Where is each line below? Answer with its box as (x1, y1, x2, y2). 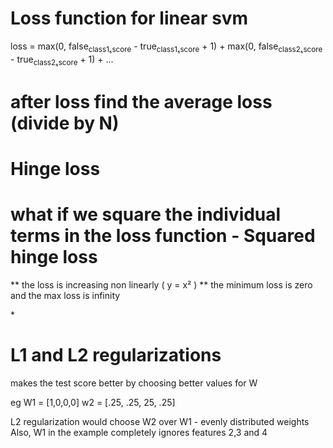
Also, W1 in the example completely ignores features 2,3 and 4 (10, 426, 268, 438)
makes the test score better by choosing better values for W (10, 377, 258, 389)
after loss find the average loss (10, 90, 273, 113)
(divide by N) (10, 112, 120, 134)
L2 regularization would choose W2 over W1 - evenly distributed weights (10, 415, 310, 427)
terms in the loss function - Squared (10, 225, 316, 247)
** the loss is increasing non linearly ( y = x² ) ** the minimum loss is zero (10, 278, 313, 291)
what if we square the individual (10, 203, 282, 226)
